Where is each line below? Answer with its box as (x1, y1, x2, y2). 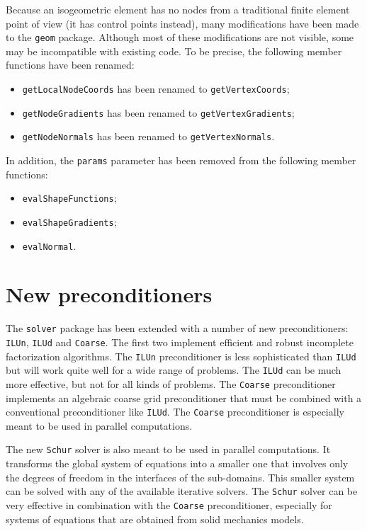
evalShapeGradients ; (22, 214, 117, 229)
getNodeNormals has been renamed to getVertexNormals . (22, 129, 275, 144)
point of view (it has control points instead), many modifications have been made (6, 16, 359, 30)
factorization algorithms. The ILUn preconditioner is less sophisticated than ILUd (6, 348, 356, 363)
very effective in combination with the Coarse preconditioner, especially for (6, 497, 332, 512)
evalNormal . (22, 238, 77, 253)
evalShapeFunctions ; (22, 190, 117, 205)
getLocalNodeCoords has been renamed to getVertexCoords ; (22, 81, 290, 96)
